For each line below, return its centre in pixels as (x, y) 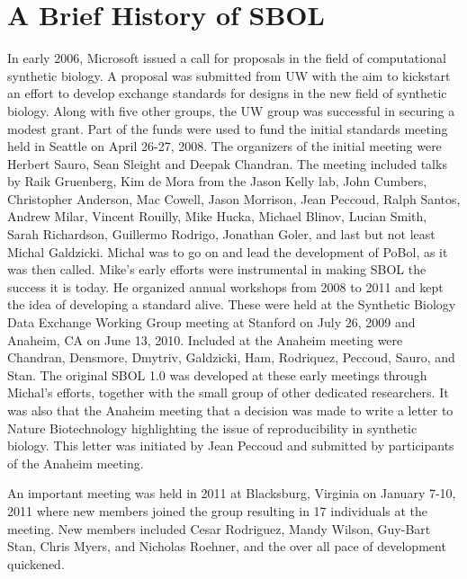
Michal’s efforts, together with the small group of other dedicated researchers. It (228, 392)
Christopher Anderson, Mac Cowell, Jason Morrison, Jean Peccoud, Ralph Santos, (234, 198)
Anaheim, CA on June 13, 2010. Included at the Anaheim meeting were (205, 339)
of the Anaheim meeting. (76, 463)
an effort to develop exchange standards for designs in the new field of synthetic (227, 93)
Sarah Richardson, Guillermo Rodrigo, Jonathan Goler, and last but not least (221, 234)
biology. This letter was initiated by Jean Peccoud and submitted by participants (231, 445)
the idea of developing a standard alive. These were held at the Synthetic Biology (232, 304)
